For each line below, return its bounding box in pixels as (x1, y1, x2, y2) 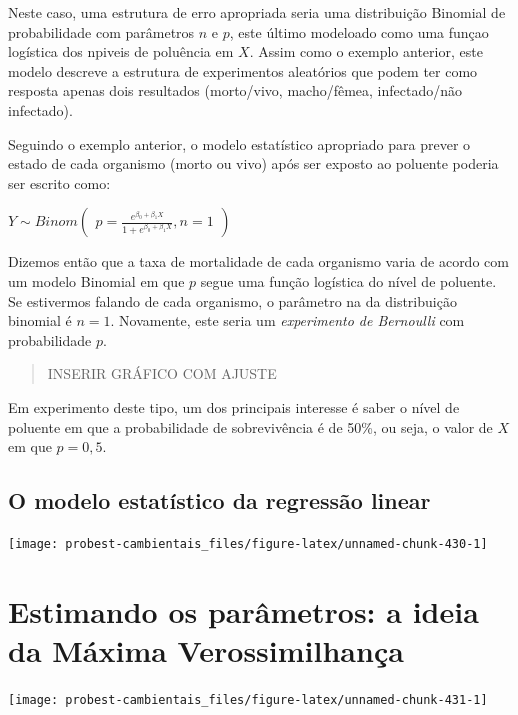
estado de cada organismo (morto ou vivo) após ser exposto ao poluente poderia (8, 153, 499, 174)
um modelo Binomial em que (8, 270, 185, 291)
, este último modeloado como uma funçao (229, 21, 489, 42)
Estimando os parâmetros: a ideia (8, 590, 479, 631)
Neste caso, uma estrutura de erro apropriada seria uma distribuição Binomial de (8, 2, 506, 22)
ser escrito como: (8, 172, 111, 193)
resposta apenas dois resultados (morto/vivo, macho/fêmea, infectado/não (8, 80, 463, 101)
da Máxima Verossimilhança (8, 629, 404, 670)
